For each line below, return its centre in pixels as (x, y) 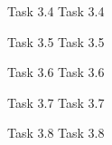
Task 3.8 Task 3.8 (56, 133)
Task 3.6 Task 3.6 (56, 72)
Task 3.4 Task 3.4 (56, 11)
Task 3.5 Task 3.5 (56, 41)
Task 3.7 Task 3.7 (56, 102)
